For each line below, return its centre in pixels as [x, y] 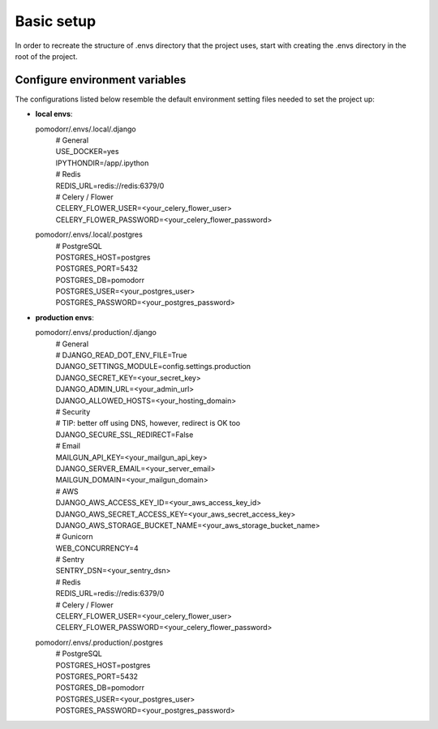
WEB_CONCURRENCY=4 [97, 548]
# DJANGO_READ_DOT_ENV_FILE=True [121, 355]
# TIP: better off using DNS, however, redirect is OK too [148, 423]
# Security [73, 412]
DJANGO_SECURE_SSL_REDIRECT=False [125, 435]
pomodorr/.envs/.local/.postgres [89, 234]
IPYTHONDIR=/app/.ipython [102, 163]
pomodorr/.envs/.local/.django [86, 129]
